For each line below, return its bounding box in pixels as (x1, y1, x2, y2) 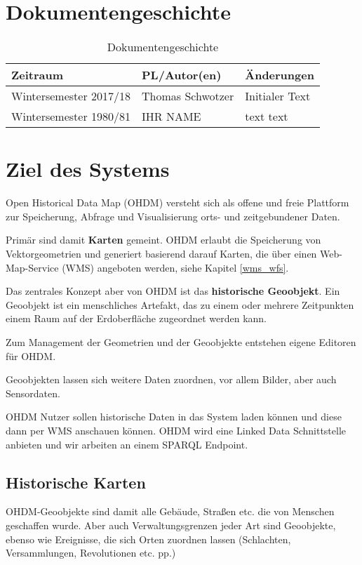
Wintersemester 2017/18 (11, 88, 131, 105)
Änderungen (245, 67, 314, 84)
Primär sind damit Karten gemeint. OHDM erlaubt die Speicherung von (6, 232, 321, 247)
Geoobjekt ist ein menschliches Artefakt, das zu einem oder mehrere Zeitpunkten (6, 297, 354, 312)
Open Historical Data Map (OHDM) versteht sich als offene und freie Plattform (6, 195, 349, 210)
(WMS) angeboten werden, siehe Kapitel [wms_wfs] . (62, 260, 289, 274)
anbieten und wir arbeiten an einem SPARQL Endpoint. (6, 437, 248, 451)
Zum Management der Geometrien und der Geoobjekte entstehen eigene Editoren (6, 335, 356, 349)
